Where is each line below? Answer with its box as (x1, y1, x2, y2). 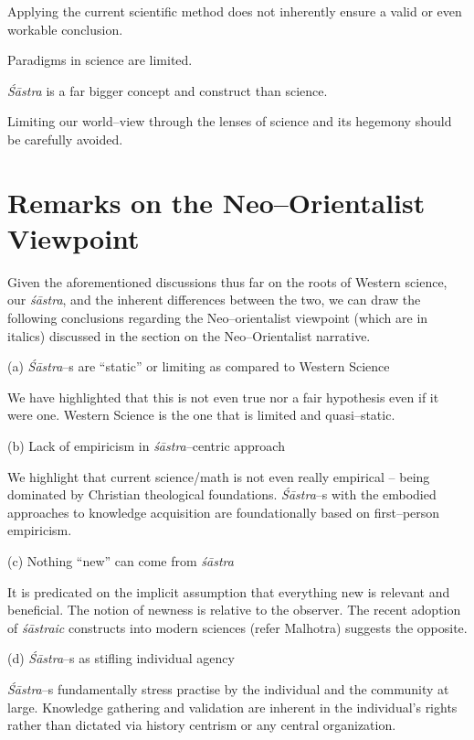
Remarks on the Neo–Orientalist (7, 183, 426, 220)
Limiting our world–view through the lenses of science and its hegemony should (7, 112, 452, 131)
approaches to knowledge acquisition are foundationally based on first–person (7, 502, 440, 521)
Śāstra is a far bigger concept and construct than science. (7, 80, 328, 100)
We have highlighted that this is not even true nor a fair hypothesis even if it (7, 387, 439, 406)
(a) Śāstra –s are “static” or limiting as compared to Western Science (7, 357, 390, 376)
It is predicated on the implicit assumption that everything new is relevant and (7, 582, 450, 601)
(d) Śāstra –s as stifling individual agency (7, 649, 235, 668)
